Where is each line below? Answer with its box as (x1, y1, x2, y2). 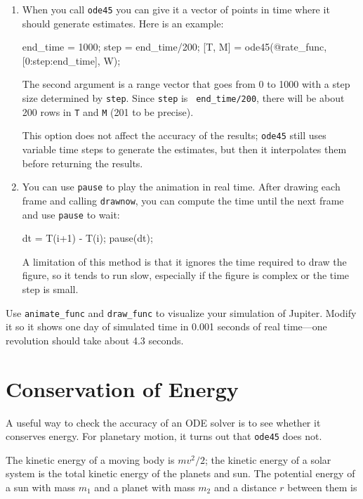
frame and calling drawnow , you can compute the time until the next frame (22, 193, 344, 207)
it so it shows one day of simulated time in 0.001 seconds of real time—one (6, 319, 327, 334)
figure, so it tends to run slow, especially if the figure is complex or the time (22, 268, 350, 283)
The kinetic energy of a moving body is (6, 452, 175, 467)
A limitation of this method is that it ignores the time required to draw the (22, 254, 347, 268)
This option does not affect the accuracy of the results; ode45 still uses (22, 128, 326, 143)
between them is (287, 479, 357, 494)
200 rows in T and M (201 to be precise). (22, 104, 194, 119)
